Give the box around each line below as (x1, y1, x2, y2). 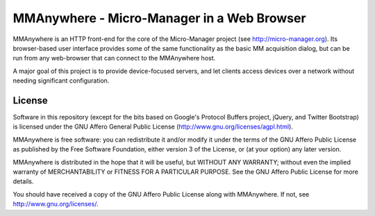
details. (12, 177, 34, 185)
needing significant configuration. (12, 76, 110, 85)
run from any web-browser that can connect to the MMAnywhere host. (12, 54, 216, 63)
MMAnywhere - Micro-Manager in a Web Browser (12, 10, 306, 26)
